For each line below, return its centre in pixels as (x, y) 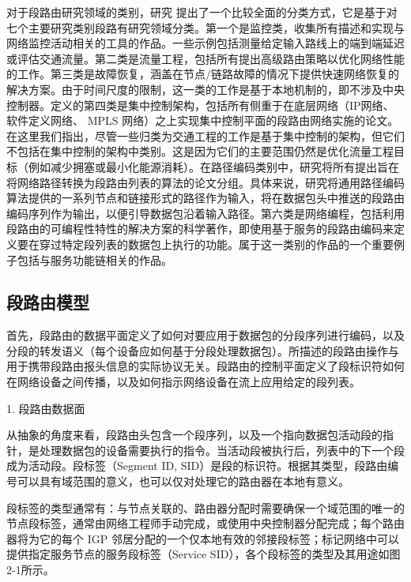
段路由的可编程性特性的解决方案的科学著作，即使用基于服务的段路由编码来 (200, 229)
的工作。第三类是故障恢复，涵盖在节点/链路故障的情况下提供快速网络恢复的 (203, 74)
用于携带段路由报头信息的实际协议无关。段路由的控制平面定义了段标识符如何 (205, 366)
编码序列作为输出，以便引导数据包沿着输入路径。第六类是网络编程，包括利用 (205, 213)
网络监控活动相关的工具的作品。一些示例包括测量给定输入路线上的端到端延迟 (205, 43)
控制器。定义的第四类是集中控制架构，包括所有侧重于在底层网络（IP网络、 (200, 105)
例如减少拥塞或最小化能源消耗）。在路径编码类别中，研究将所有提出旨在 (213, 166)
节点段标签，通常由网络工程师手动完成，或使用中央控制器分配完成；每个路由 (205, 523)
